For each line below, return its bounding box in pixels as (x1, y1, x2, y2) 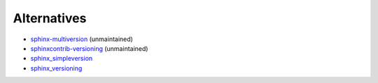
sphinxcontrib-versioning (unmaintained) (30, 44, 148, 52)
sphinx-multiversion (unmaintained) (30, 35, 133, 43)
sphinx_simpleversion (30, 54, 93, 63)
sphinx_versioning (30, 63, 83, 73)
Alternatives (13, 10, 87, 26)
